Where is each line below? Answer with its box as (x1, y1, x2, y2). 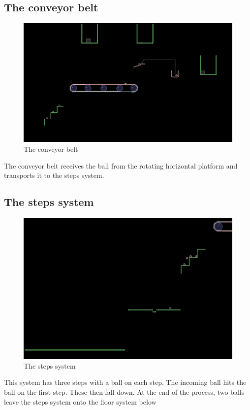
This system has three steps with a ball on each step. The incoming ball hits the (4, 377, 247, 387)
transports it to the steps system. (4, 170, 104, 180)
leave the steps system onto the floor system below (4, 396, 156, 407)
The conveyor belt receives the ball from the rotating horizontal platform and (4, 160, 238, 171)
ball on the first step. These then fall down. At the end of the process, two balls (4, 386, 245, 397)
